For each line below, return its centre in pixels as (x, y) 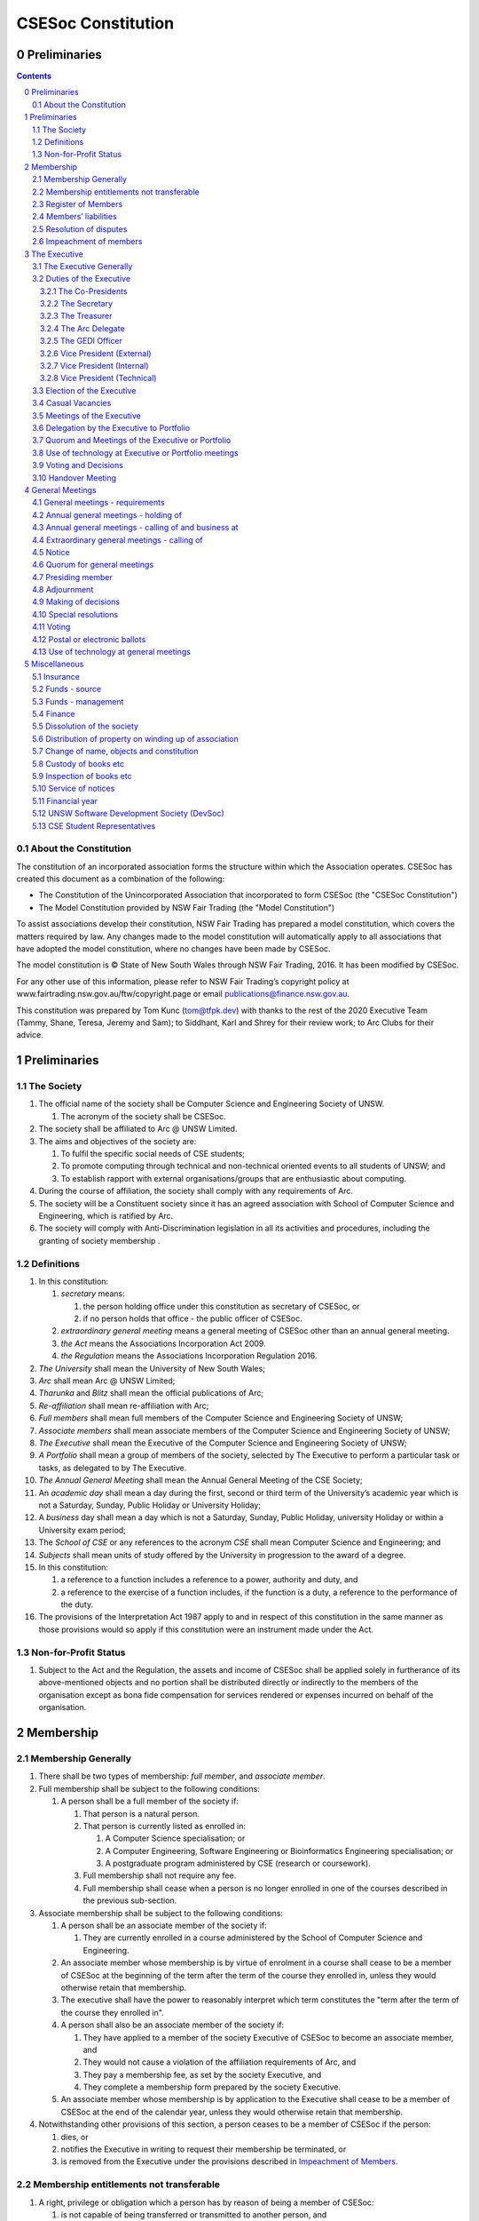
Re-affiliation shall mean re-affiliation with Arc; (124, 1405)
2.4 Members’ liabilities (75, 217)
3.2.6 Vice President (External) (96, 353)
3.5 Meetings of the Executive (86, 415)
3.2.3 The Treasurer (76, 316)
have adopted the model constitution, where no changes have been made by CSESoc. (174, 948)
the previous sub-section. (130, 1900)
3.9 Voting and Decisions (78, 466)
